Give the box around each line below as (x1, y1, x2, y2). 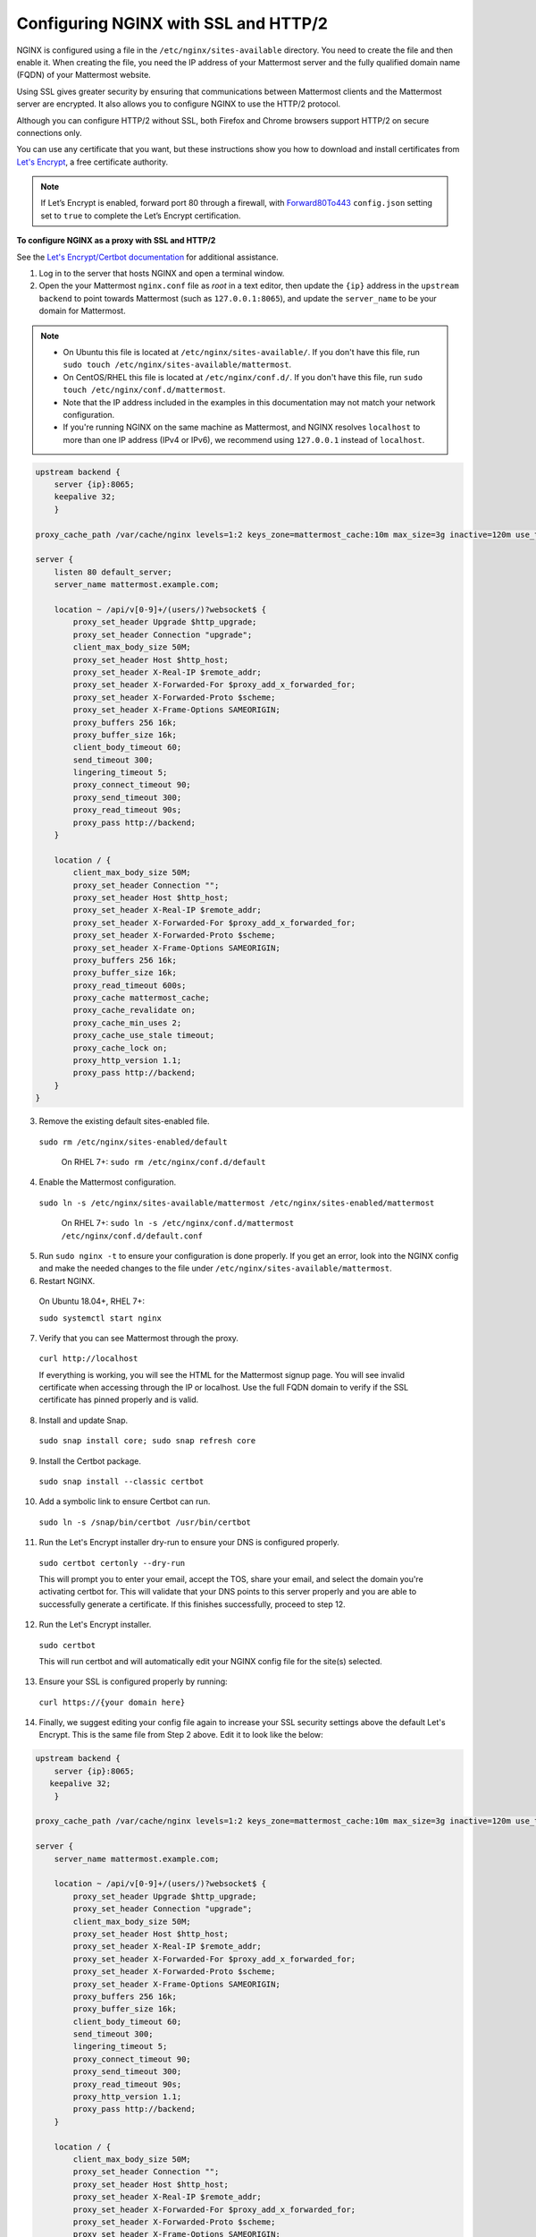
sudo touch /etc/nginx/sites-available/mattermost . (63, 359, 292, 370)
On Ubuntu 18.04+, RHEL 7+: (38, 1296, 145, 1306)
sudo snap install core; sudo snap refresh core (38, 1436, 256, 1446)
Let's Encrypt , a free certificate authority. (16, 157, 169, 167)
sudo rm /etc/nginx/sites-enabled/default (38, 1136, 228, 1147)
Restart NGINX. (38, 1275, 96, 1286)
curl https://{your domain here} (38, 1697, 186, 1707)
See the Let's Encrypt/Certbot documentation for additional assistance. (16, 251, 279, 262)
